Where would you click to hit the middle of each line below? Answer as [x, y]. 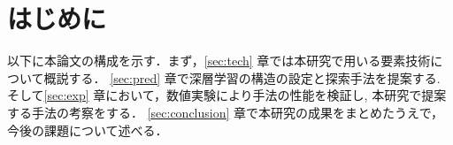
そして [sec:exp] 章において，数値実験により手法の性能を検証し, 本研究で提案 [227, 95]
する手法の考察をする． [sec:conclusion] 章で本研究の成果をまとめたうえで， [226, 112]
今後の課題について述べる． [88, 130]
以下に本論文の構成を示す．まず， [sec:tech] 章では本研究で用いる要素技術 [219, 61]
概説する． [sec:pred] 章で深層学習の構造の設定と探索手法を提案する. [242, 77]
